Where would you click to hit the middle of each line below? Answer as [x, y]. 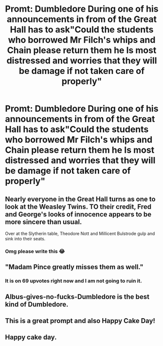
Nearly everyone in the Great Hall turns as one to [80, 199]
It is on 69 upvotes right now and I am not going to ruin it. [73, 281]
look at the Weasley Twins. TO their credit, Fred [78, 207]
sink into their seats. [25, 239]
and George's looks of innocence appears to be [78, 214]
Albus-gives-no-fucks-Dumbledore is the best [77, 297]
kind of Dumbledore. [37, 304]
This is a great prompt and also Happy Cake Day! [80, 321]
